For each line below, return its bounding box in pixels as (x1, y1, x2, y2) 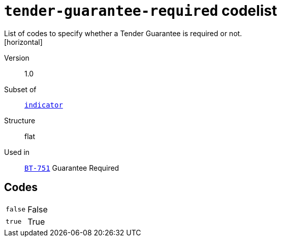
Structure (4, 116, 36, 125)
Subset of (4, 85, 37, 94)
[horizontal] (4, 37, 43, 46)
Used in (4, 147, 30, 156)
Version (4, 53, 29, 62)
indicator (24, 100, 63, 109)
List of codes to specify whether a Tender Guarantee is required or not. (4, 29, 242, 38)
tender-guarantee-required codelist (4, 2, 277, 19)
